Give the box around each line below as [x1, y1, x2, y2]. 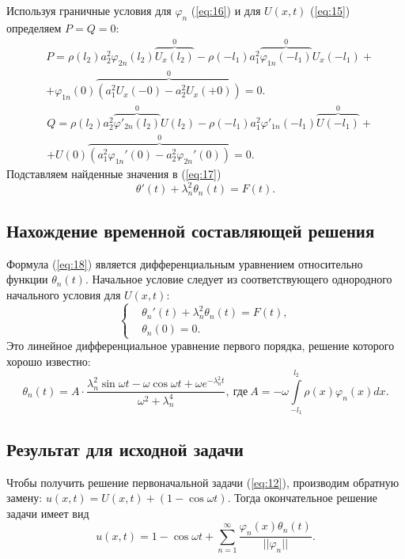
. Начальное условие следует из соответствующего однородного [85, 271, 392, 287]
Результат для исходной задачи [6, 436, 244, 461]
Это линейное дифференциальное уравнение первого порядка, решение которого [6, 337, 395, 354]
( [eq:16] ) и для [191, 2, 261, 18]
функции [6, 271, 48, 287]
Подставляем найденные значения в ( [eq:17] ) [6, 165, 221, 182]
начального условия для [6, 286, 121, 302]
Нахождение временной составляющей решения [6, 218, 375, 242]
